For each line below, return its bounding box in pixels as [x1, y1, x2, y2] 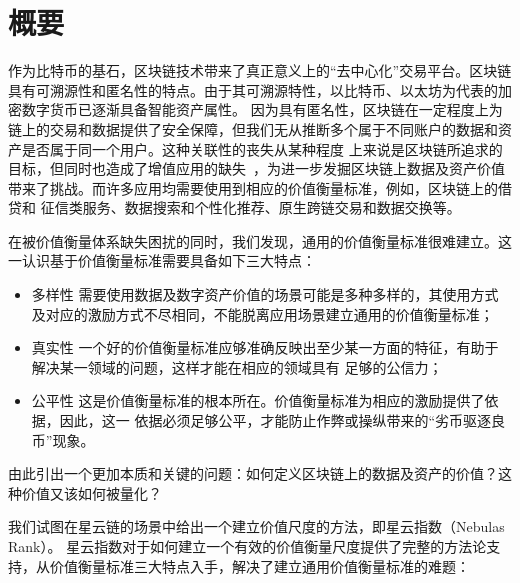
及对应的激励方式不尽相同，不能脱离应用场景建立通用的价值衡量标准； [31, 303, 494, 324]
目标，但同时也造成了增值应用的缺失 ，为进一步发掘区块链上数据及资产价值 [8, 158, 505, 179]
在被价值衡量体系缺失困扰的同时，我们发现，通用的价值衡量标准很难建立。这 [8, 230, 512, 251]
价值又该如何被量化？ [21, 482, 162, 503]
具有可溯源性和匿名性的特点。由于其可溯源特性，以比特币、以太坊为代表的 [8, 79, 498, 100]
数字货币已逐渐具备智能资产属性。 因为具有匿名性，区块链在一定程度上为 [21, 99, 503, 120]
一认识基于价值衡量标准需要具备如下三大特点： [8, 250, 316, 271]
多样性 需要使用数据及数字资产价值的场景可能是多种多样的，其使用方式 [31, 284, 499, 305]
